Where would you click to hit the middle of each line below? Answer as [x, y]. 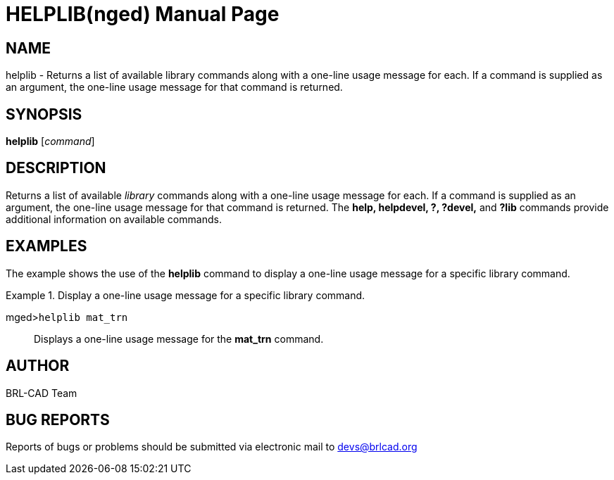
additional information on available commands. [114, 219]
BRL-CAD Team [42, 393]
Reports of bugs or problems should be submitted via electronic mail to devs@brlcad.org [212, 447]
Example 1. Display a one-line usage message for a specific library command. [186, 295]
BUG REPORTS [58, 419]
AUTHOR [38, 366]
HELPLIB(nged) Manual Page [143, 14]
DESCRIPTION [56, 168]
